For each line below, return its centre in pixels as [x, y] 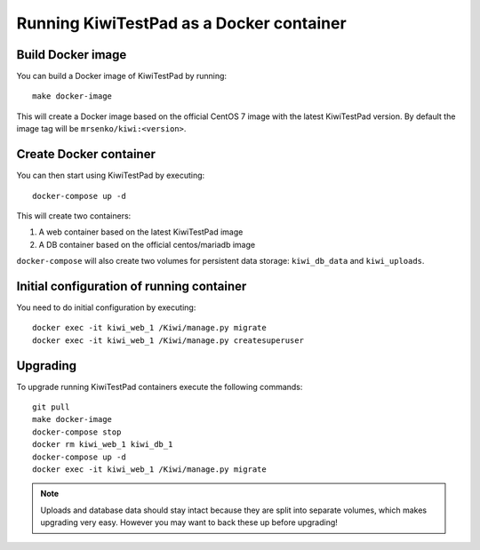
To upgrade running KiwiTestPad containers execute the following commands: [160, 387]
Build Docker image [72, 55]
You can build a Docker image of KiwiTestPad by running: [121, 76]
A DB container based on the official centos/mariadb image [147, 244]
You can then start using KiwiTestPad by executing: [111, 175]
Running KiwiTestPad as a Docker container [181, 23]
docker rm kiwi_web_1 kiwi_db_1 [103, 445]
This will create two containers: [74, 215]
